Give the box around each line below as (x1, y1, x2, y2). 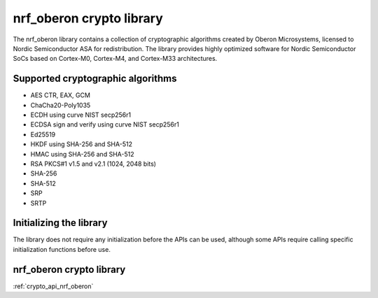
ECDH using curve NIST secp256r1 (30, 111, 132, 119)
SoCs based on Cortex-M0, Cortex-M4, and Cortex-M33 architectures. (13, 55, 218, 63)
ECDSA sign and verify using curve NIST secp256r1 (30, 120, 180, 129)
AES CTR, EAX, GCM (30, 91, 91, 99)
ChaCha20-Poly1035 (30, 101, 91, 109)
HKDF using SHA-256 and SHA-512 (30, 140, 133, 148)
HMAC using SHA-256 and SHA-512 (30, 150, 134, 158)
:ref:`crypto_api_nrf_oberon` (13, 282, 94, 290)
